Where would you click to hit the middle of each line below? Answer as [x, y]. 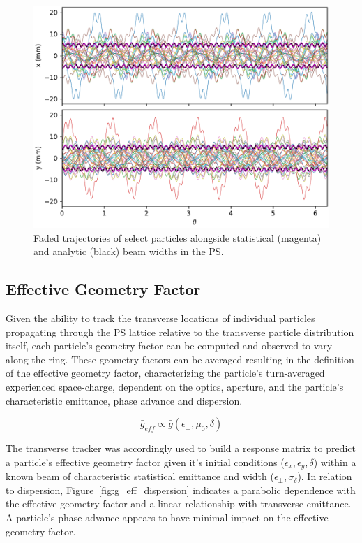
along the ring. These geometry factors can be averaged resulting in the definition [180, 359]
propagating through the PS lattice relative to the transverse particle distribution [180, 332]
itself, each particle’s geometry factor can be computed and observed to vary [169, 346]
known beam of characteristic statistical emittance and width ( [140, 476]
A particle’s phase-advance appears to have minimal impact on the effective [167, 517]
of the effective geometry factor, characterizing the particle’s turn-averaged [165, 373]
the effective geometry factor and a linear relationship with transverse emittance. [179, 504]
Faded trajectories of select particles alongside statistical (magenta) [178, 237]
